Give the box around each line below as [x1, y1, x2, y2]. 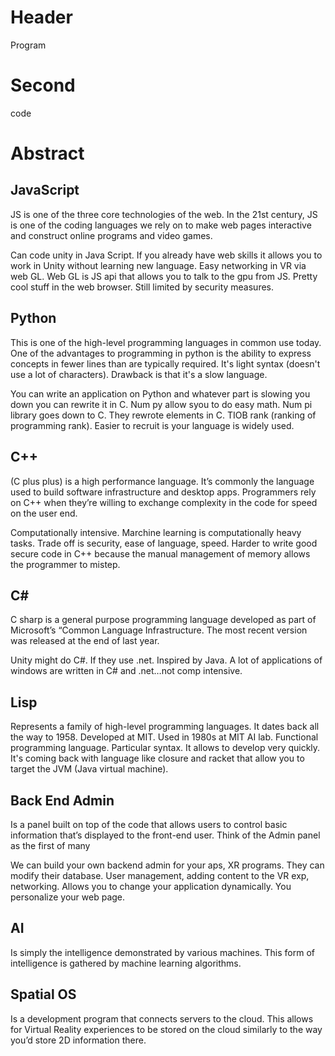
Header [10, 6, 73, 29]
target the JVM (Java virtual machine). [10, 763, 169, 775]
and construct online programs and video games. [10, 229, 213, 241]
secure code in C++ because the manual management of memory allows [10, 547, 311, 560]
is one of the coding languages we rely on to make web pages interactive [10, 219, 312, 231]
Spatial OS [10, 986, 77, 1003]
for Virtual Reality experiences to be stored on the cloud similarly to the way [10, 1023, 323, 1035]
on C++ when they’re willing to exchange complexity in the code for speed [10, 496, 318, 508]
